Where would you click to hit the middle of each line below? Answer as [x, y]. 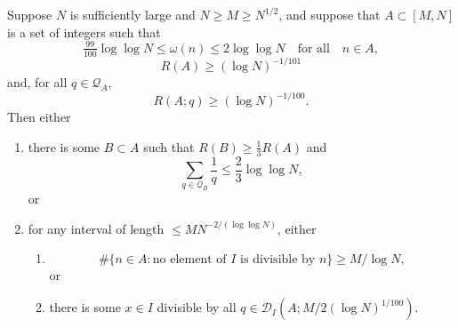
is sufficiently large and [133, 14]
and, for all [37, 82]
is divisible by [278, 260]
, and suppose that [329, 14]
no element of [189, 260]
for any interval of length [96, 228]
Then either [39, 117]
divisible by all [197, 307]
